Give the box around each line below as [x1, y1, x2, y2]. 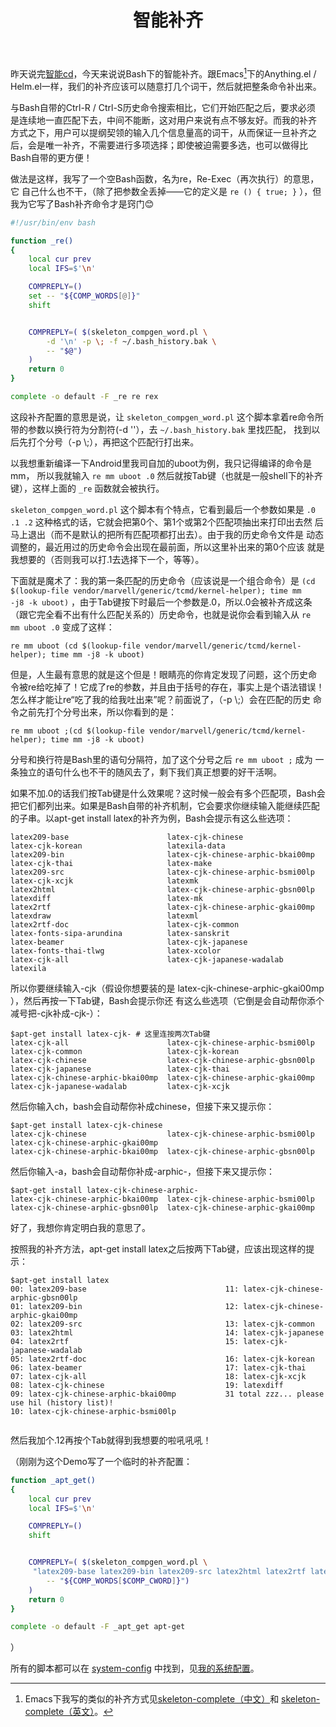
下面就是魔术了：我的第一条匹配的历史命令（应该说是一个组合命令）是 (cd [10, 574, 316, 586]
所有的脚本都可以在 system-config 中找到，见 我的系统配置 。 [10, 1662, 260, 1675]
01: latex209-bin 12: [10, 1301, 240, 1311]
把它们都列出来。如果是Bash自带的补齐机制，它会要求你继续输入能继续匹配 [10, 799, 320, 811]
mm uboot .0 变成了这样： [10, 621, 115, 633]
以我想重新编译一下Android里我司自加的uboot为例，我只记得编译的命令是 [10, 457, 313, 469]
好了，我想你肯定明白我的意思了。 [10, 1221, 151, 1233]
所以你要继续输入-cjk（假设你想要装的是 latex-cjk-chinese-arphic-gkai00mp [10, 982, 325, 994]
